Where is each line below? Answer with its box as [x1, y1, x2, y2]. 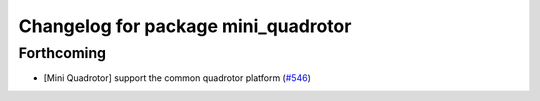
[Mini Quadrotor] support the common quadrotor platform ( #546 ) [43, 72, 312, 84]
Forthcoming [18, 44, 107, 62]
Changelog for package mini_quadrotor [18, 15, 352, 37]
